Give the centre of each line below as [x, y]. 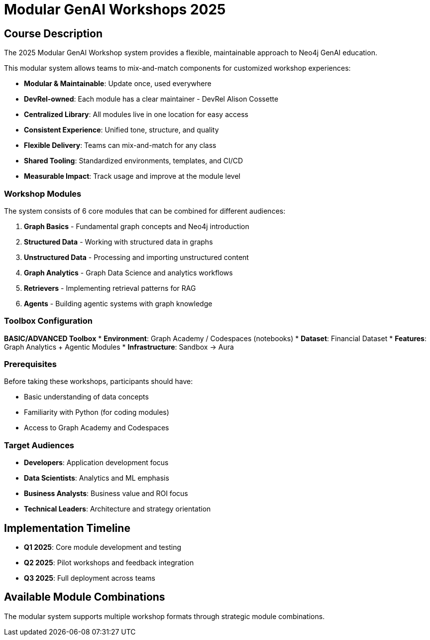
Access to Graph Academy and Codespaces [97, 428]
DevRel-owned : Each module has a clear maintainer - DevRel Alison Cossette [151, 99]
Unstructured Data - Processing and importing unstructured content [136, 257]
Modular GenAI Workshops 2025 [115, 9]
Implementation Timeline [67, 528]
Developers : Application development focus [96, 463]
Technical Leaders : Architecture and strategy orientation [117, 509]
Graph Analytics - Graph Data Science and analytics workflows [128, 272]
